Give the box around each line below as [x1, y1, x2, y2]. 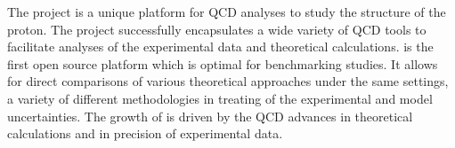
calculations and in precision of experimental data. [7, 124, 283, 143]
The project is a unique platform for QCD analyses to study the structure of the [7, 3, 446, 20]
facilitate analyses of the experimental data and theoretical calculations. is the [7, 37, 434, 56]
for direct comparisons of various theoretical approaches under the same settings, [7, 72, 449, 90]
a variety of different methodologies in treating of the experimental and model [7, 89, 433, 107]
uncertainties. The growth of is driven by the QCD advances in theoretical [7, 106, 413, 125]
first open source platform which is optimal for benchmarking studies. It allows [7, 54, 438, 73]
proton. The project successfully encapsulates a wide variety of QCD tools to [7, 19, 427, 38]
